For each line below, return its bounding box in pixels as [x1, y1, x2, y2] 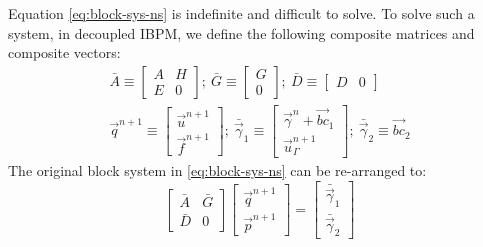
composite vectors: [8, 42, 121, 63]
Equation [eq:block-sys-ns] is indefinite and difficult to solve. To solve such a [8, 3, 475, 23]
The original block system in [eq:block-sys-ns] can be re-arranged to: [8, 160, 427, 181]
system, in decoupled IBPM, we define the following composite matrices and [8, 22, 475, 43]
